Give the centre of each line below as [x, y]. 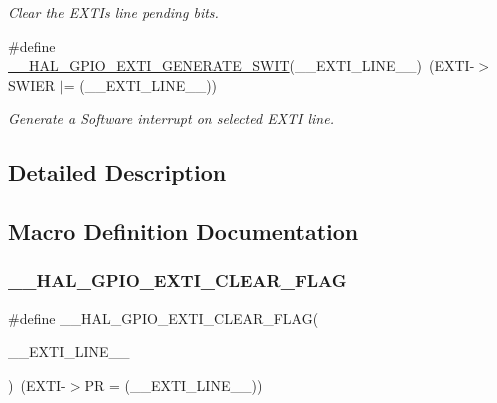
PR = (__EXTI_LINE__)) [173, 384]
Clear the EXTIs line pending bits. [113, 12]
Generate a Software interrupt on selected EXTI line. [171, 118]
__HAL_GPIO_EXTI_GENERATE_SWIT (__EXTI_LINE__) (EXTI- [241, 65]
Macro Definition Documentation [183, 231]
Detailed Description [117, 172]
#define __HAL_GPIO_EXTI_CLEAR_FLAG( [163, 317]
